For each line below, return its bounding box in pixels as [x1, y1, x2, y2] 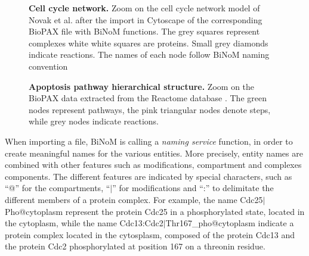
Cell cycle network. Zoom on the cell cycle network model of [29, 2, 260, 14]
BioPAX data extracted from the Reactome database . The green [29, 92, 267, 104]
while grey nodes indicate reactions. [29, 115, 159, 127]
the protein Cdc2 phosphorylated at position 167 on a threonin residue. [5, 240, 265, 252]
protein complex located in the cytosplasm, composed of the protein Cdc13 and [5, 228, 295, 241]
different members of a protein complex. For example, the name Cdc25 [5, 193, 263, 205]
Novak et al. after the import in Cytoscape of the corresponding [29, 13, 262, 26]
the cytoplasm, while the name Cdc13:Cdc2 [5, 217, 163, 229]
